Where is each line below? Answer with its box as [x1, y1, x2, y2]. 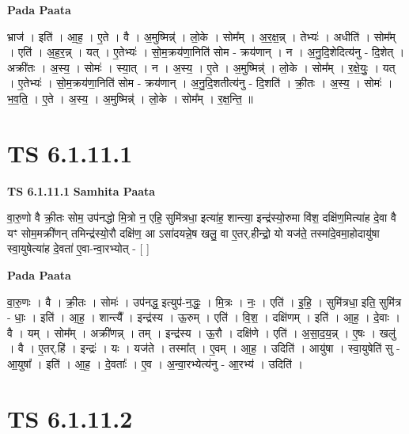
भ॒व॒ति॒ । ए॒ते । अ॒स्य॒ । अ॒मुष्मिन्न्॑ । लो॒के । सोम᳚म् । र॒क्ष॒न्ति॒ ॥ [7, 89, 253, 106]
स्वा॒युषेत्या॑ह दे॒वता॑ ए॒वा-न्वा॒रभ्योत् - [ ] [7, 240, 150, 257]
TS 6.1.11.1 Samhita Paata [7, 182, 156, 199]
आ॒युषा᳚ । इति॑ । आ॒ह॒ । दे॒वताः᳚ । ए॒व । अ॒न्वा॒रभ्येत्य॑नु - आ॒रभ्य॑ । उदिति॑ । [7, 356, 304, 372]
